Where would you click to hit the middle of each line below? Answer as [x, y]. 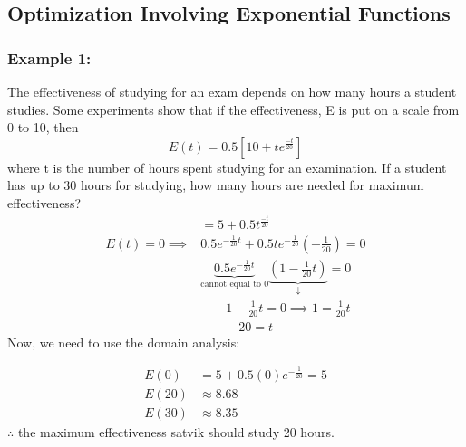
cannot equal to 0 [235, 284]
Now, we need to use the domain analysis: [124, 342]
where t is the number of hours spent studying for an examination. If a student [227, 167]
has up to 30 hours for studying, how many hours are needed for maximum [216, 185]
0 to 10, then [43, 127]
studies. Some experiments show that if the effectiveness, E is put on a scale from [233, 109]
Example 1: [49, 57]
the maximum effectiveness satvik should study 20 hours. [176, 432]
